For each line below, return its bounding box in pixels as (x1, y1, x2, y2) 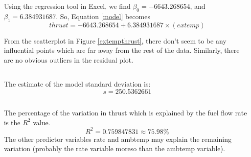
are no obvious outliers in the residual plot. (4, 54, 134, 65)
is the (4, 117, 21, 127)
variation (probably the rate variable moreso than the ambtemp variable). (4, 143, 225, 154)
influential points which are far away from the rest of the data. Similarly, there (4, 45, 240, 55)
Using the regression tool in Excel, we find (4, 1, 131, 11)
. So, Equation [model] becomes (56, 11, 150, 21)
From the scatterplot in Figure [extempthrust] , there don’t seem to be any (4, 35, 227, 45)
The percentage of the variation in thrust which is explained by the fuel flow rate (4, 107, 247, 117)
